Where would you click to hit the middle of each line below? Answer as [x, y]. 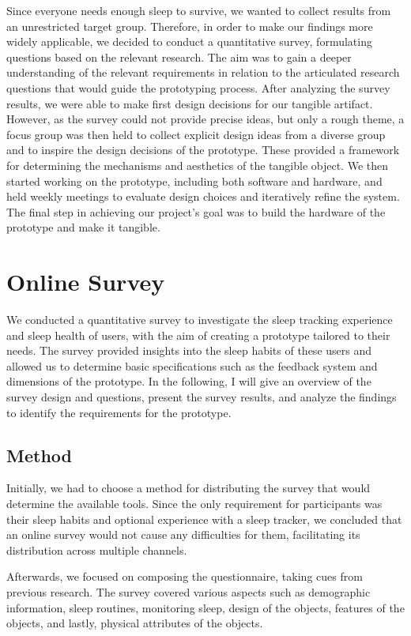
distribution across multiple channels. [97, 549]
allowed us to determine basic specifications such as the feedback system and [192, 365]
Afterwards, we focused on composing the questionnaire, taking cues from [185, 576]
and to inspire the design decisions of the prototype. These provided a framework [203, 150]
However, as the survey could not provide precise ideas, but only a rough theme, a [205, 119]
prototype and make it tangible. [83, 227]
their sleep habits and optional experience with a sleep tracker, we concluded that [204, 519]
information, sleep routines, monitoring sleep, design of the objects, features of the [205, 607]
